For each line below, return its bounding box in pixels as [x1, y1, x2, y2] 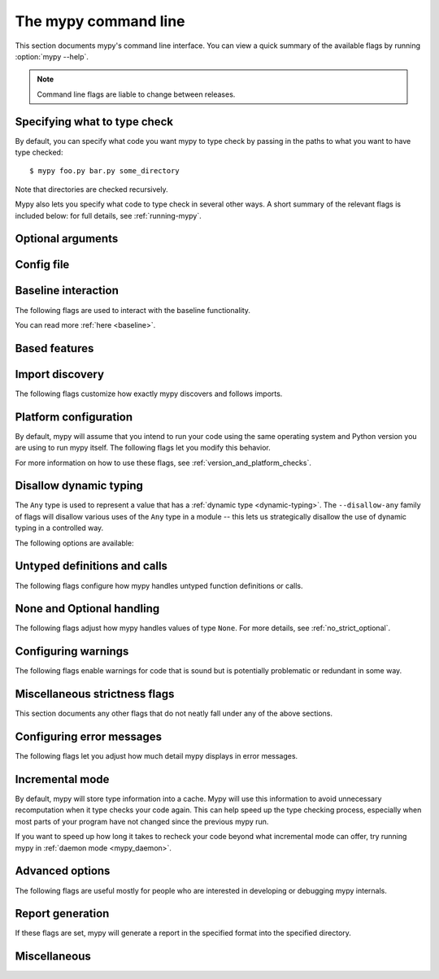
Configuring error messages [15, 730, 163, 744]
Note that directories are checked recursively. [15, 184, 168, 194]
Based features [15, 342, 94, 355]
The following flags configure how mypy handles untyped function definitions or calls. [15, 581, 303, 590]
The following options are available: [15, 537, 134, 548]
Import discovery [15, 367, 105, 381]
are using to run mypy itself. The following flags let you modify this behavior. [15, 443, 272, 453]
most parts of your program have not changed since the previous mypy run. [15, 816, 269, 826]
